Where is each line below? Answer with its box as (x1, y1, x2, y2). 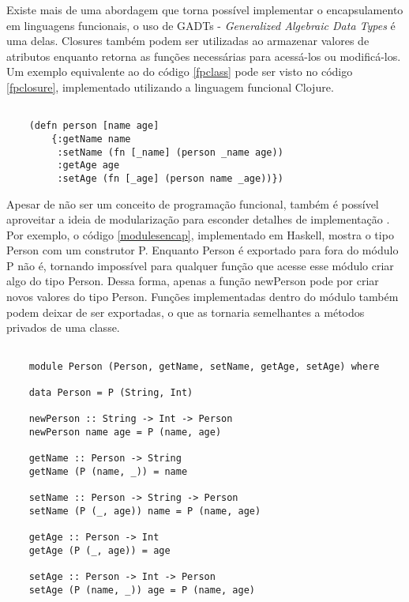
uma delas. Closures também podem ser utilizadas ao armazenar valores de (6, 32, 370, 49)
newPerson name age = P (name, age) (28, 426, 222, 438)
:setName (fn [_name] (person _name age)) (57, 146, 283, 158)
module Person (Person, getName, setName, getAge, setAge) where (28, 360, 380, 372)
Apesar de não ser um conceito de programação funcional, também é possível (6, 195, 379, 212)
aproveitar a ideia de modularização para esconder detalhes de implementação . (6, 211, 390, 228)
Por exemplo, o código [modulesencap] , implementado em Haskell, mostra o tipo (6, 226, 394, 243)
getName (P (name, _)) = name (28, 465, 188, 477)
